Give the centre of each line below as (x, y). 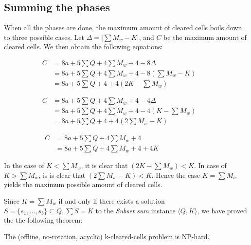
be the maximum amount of (205, 37)
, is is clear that (62, 175)
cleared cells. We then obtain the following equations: (83, 47)
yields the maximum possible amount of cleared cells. (83, 184)
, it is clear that (104, 165)
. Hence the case (176, 175)
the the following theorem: (43, 220)
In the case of (24, 165)
